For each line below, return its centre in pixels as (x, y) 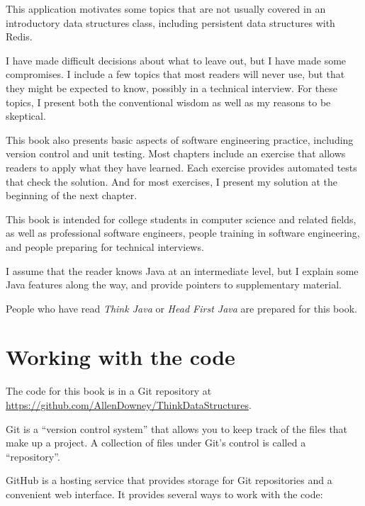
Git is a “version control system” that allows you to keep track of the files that (177, 428)
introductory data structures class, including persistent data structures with (170, 22)
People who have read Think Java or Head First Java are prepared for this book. (181, 308)
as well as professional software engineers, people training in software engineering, (183, 233)
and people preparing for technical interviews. (105, 246)
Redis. (19, 36)
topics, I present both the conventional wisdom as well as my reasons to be (168, 102)
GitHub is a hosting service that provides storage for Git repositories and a (169, 480)
